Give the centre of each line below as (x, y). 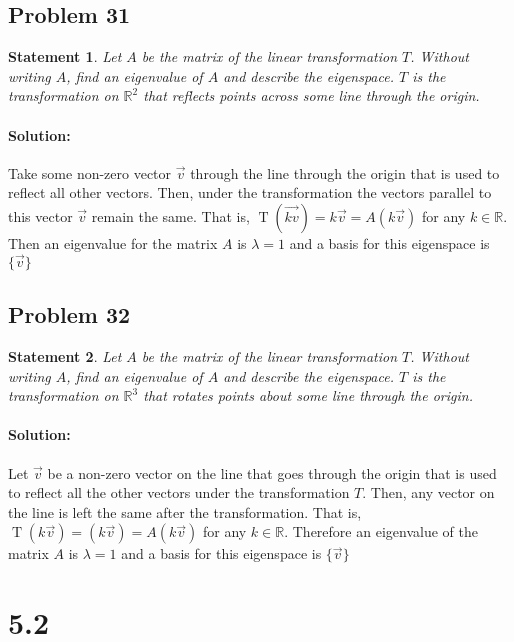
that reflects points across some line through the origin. (311, 95)
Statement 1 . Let (65, 56)
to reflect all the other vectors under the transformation (179, 492)
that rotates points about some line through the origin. (308, 395)
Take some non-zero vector (90, 172)
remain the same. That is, (170, 215)
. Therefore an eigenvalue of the (381, 531)
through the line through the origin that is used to (345, 172)
